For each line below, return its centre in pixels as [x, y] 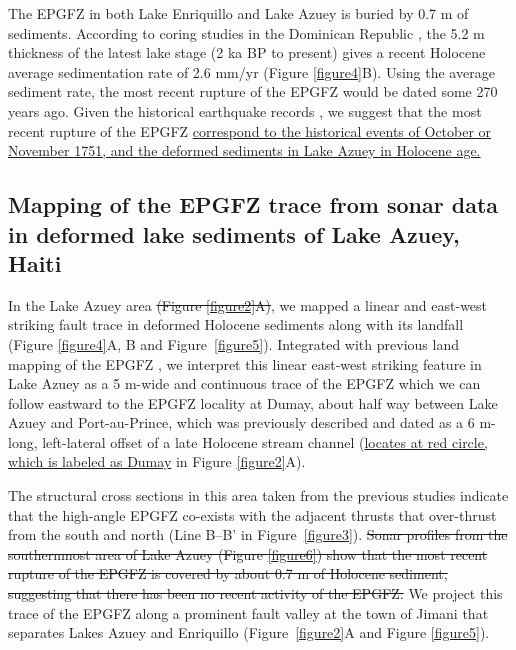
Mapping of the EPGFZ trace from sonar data [253, 204]
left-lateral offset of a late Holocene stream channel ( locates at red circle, [265, 441]
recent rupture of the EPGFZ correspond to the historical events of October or [250, 130]
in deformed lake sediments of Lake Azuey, [234, 233]
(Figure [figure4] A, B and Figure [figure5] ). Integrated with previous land [233, 343]
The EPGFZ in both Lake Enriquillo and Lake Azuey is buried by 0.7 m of [238, 13]
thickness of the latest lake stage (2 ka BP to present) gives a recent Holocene [247, 52]
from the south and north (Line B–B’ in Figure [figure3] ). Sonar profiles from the [258, 534]
